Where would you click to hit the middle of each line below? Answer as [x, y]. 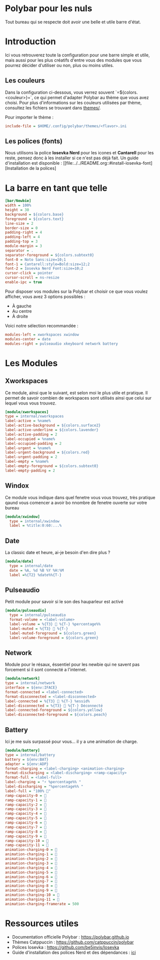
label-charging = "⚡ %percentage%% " [43, 782]
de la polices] [43, 168]
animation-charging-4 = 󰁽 [31, 868]
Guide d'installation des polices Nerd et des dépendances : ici [74, 952]
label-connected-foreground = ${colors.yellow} [54, 710]
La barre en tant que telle [56, 188]
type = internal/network [30, 683]
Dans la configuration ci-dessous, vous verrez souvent [60, 92]
